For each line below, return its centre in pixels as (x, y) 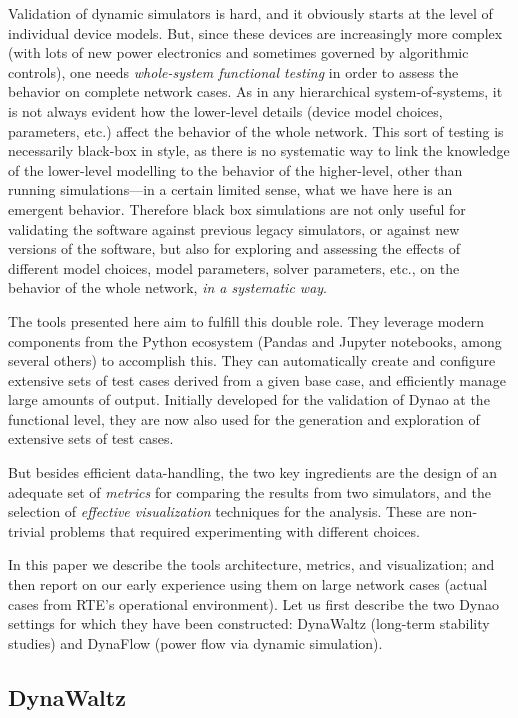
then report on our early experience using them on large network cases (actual (248, 584)
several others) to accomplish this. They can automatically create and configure (252, 360)
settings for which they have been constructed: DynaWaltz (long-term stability (249, 623)
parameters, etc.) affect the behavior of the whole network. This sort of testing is (256, 130)
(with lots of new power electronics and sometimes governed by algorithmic (238, 52)
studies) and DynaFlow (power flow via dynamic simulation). (195, 642)
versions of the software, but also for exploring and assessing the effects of (234, 248)
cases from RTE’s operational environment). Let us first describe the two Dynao (254, 603)
